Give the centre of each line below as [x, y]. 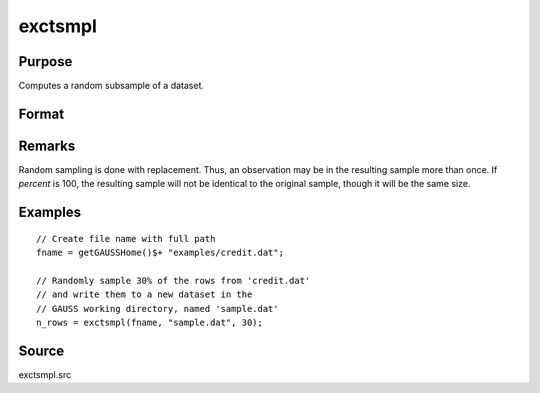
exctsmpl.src [45, 375]
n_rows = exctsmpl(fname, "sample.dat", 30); [150, 323]
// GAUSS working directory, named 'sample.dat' [157, 308]
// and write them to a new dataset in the [144, 294]
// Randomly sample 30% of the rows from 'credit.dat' [173, 280]
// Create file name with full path [126, 238]
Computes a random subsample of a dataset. [111, 86]
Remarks [47, 145]
